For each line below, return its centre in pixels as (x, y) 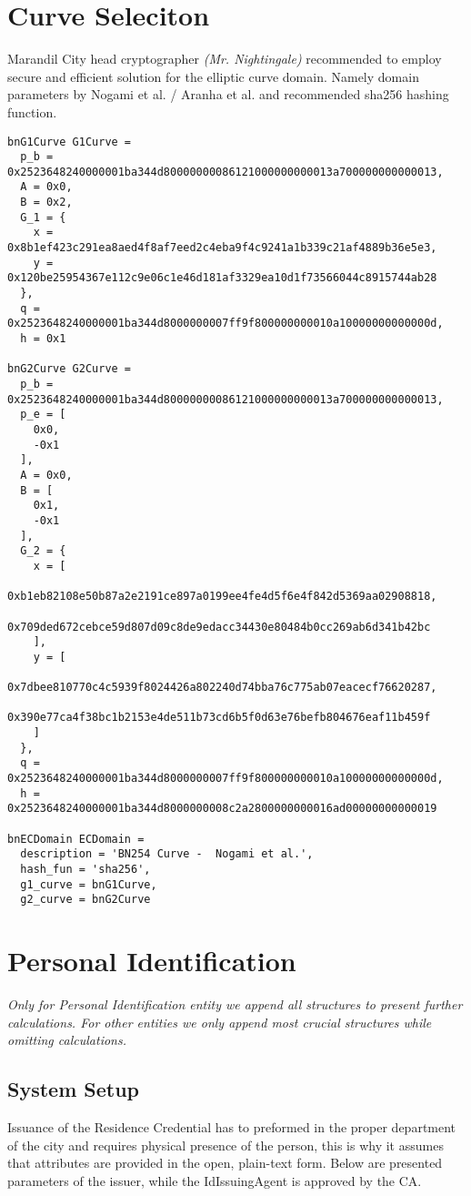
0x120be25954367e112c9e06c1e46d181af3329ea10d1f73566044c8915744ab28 (222, 278)
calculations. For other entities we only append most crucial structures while (220, 1022)
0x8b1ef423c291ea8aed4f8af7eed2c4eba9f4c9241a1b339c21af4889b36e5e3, (222, 248)
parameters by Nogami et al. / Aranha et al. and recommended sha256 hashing (228, 94)
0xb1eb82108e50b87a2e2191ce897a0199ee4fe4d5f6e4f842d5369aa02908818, (222, 597)
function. (32, 111)
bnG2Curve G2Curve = (70, 369)
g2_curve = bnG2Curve (85, 900)
